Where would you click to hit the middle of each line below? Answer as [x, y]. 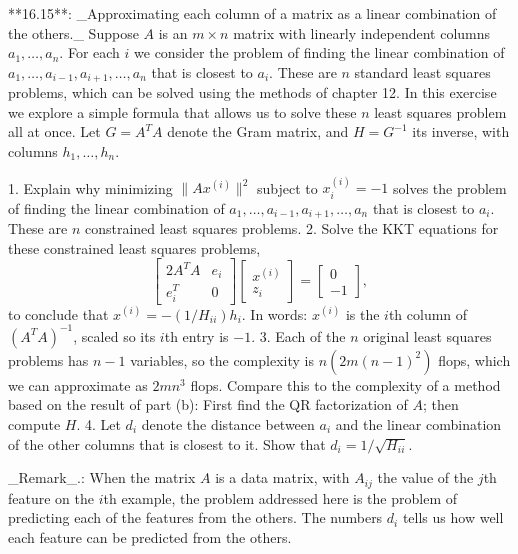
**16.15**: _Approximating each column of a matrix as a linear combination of [252, 13]
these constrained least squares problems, [134, 247]
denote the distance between [228, 424]
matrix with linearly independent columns [362, 32]
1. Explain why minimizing [90, 187]
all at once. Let [54, 131]
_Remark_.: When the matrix [102, 477]
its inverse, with [461, 131]
